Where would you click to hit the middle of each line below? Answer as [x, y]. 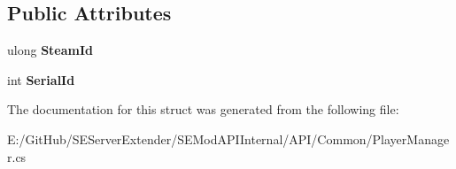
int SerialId [41, 79]
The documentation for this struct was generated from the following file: [203, 109]
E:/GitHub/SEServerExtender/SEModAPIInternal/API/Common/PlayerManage [228, 138]
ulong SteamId [50, 50]
